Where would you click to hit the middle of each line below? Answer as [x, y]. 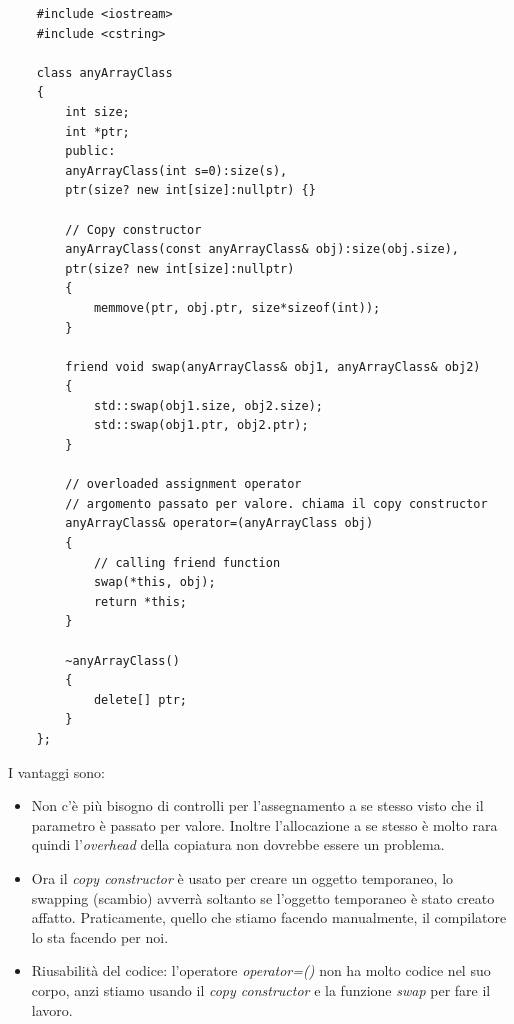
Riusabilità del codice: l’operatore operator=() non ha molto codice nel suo [261, 970]
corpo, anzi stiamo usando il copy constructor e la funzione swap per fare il [261, 989]
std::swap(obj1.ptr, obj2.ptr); [201, 425]
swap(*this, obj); [154, 582]
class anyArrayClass [104, 72]
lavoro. [52, 1009]
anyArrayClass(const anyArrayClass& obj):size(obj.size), [262, 249]
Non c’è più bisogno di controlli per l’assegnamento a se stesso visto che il [257, 805]
